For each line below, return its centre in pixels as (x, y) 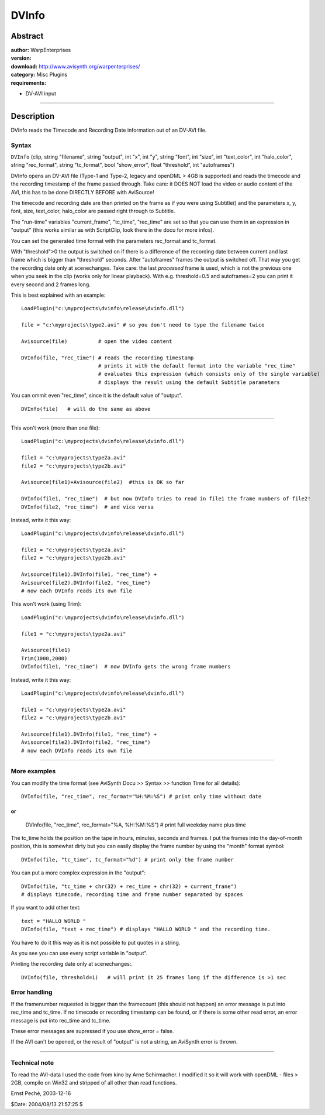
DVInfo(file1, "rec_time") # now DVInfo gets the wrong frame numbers (126, 667)
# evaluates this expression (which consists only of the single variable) (209, 374)
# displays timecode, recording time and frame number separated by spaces (132, 894)
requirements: (29, 83)
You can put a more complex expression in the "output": (78, 873)
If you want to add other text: (46, 908)
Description (33, 116)
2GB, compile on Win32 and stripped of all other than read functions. (94, 1082)
